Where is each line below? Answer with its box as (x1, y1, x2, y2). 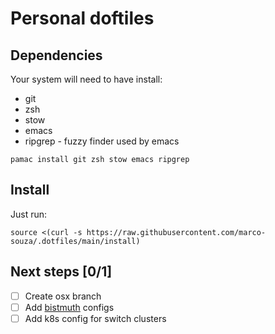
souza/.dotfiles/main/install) (10, 236, 141, 246)
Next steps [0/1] (10, 263, 113, 281)
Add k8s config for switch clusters (24, 312, 167, 324)
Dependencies (10, 47, 103, 64)
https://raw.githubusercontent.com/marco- (86, 227, 267, 237)
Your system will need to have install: (10, 73, 163, 85)
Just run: (10, 208, 48, 220)
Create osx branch (24, 290, 102, 302)
